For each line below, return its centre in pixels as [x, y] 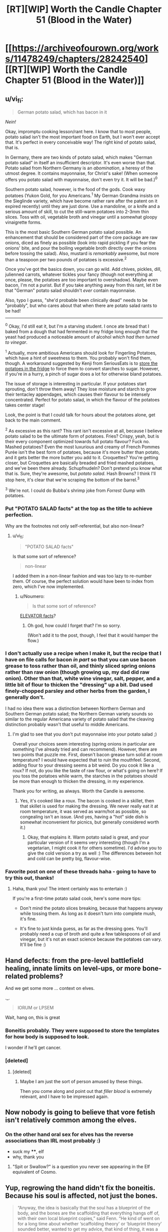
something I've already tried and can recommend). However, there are [85, 749]
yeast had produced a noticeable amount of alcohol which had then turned [82, 337]
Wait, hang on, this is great [33, 1017]
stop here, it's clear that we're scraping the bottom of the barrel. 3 [72, 479]
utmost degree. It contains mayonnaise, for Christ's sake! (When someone [82, 173]
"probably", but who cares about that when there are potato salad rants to [81, 305]
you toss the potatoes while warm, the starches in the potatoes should [85, 776]
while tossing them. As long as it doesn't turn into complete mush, [88, 913]
